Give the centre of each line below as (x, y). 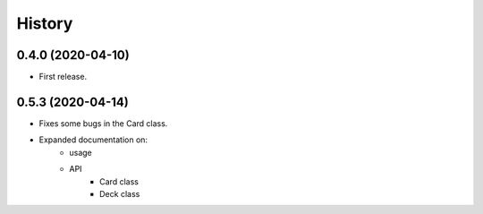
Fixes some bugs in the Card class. (103, 123)
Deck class (120, 193)
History (45, 23)
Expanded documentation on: (93, 140)
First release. (63, 77)
